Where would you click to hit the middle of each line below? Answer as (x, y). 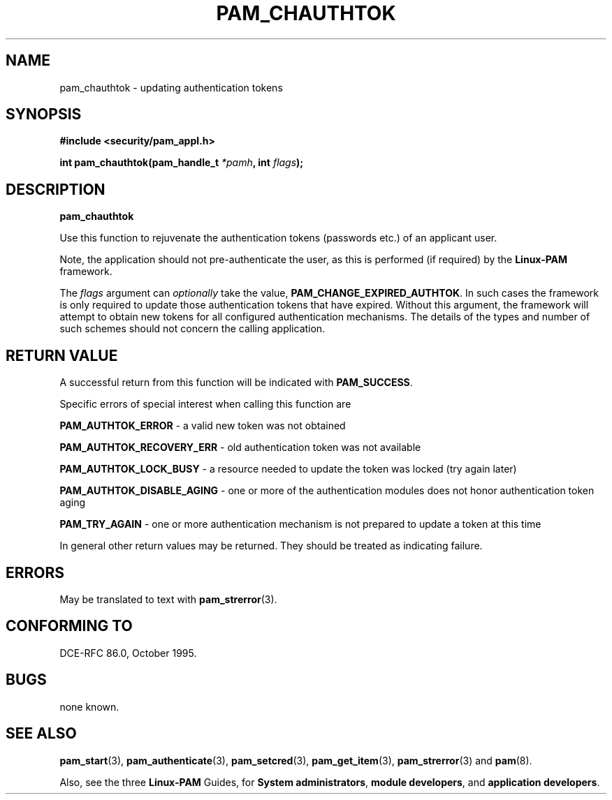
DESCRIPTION (56, 189)
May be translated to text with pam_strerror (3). (168, 599)
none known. (89, 706)
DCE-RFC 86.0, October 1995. (128, 653)
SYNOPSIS (44, 114)
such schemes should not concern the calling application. (192, 329)
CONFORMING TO (69, 626)
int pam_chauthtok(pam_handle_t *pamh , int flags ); (182, 163)
